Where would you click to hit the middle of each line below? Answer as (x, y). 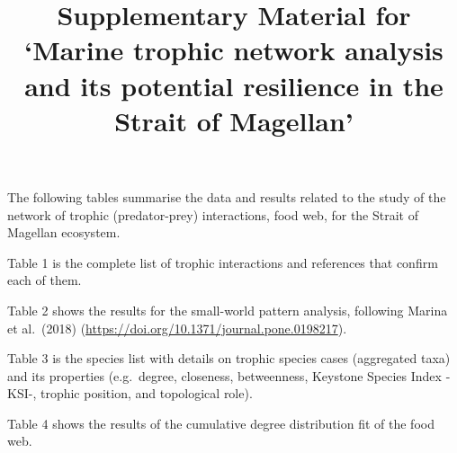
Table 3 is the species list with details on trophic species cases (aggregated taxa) (229, 358)
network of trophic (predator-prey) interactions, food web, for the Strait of (213, 214)
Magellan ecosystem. (64, 232)
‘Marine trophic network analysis (234, 50)
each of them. (45, 280)
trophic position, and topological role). (146, 393)
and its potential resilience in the (234, 85)
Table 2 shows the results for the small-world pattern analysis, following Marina (228, 310)
